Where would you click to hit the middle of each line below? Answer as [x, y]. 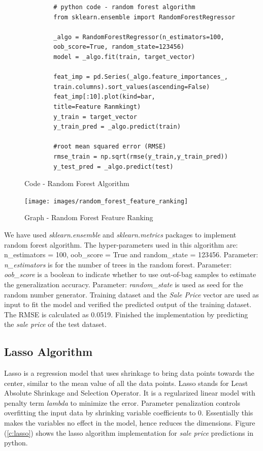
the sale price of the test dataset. [55, 324]
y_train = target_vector [95, 117]
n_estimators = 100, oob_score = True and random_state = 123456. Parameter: [131, 254]
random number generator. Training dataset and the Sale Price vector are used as [131, 294]
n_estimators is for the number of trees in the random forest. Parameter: [118, 264]
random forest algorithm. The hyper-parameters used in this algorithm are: [121, 244]
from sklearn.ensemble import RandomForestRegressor [144, 17]
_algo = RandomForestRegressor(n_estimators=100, [139, 37]
